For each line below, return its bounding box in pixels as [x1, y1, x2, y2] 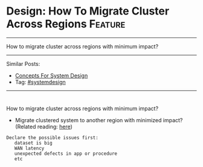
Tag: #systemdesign [14, 78, 66, 85]
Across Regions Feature [6, 17, 126, 31]
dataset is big [14, 140, 53, 146]
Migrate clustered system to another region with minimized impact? [14, 116, 183, 123]
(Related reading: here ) [14, 123, 72, 130]
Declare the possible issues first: [6, 134, 98, 140]
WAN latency [14, 145, 45, 151]
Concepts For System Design [14, 71, 88, 79]
